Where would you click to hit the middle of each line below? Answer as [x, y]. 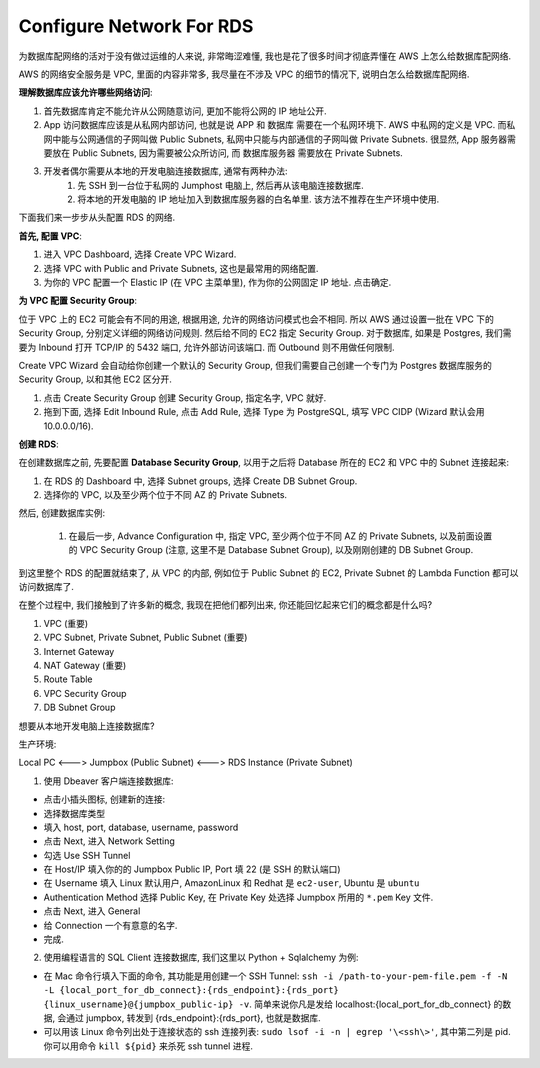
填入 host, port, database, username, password [141, 827]
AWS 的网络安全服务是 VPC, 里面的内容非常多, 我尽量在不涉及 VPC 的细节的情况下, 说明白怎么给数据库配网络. [244, 74]
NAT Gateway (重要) [85, 665]
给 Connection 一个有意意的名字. [110, 925]
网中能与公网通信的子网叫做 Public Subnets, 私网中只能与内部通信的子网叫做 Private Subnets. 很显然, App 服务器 [275, 139]
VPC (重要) [66, 623]
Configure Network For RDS [136, 26]
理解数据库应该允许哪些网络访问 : [86, 92]
